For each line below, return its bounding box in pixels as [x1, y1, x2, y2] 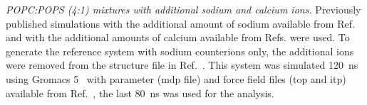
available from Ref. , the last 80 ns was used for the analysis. [6, 85, 274, 100]
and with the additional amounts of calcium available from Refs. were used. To [6, 30, 350, 45]
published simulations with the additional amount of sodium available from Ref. [6, 16, 355, 31]
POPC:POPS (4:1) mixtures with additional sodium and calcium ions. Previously [6, 2, 361, 16]
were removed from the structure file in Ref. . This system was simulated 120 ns [6, 57, 358, 72]
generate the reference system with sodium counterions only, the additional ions [6, 43, 354, 58]
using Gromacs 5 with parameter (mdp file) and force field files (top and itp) [6, 71, 346, 86]
